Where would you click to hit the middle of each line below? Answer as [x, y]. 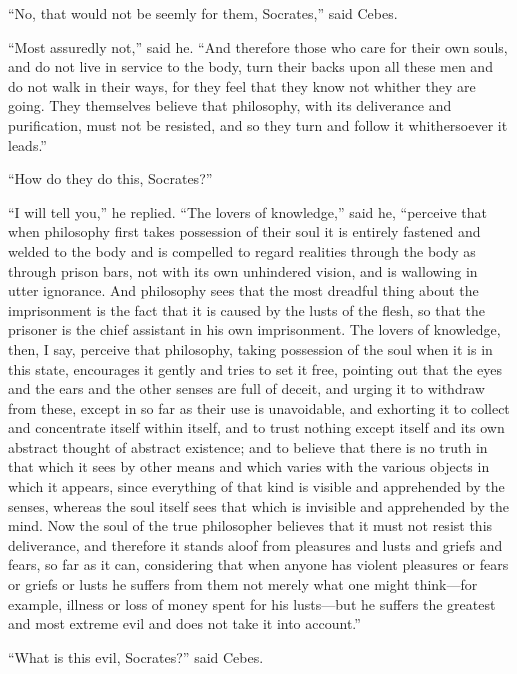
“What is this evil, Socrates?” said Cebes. [136, 656]
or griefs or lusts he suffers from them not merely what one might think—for [243, 584]
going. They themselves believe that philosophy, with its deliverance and [230, 105]
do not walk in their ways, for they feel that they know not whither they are [242, 85]
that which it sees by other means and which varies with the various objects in [249, 466]
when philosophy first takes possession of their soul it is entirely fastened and [244, 231]
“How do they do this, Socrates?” [110, 178]
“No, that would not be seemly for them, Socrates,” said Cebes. [203, 13]
